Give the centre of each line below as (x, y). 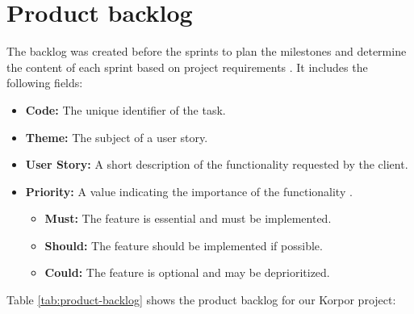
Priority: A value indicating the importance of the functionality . (189, 191)
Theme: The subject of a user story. (117, 137)
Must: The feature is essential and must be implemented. (188, 218)
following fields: (45, 83)
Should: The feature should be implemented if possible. (184, 245)
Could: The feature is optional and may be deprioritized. (187, 272)
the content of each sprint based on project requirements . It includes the (187, 67)
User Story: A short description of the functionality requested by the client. (217, 164)
